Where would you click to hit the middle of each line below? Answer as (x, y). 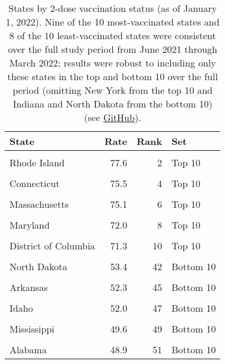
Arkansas (29, 287)
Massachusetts (39, 204)
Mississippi (32, 329)
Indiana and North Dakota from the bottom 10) (113, 104)
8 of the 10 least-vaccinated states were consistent (113, 35)
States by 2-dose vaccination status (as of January (113, 8)
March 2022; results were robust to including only (113, 63)
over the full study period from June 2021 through (113, 49)
